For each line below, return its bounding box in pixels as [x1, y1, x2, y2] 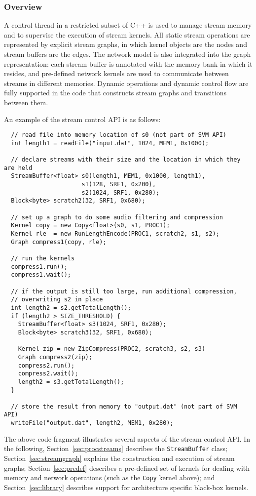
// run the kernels [11, 255, 75, 262]
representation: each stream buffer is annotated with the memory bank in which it [4, 58, 253, 69]
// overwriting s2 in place [11, 296, 103, 303]
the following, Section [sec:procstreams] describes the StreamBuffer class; [4, 443, 227, 454]
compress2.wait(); [18, 370, 78, 377]
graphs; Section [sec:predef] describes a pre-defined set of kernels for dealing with [4, 462, 250, 473]
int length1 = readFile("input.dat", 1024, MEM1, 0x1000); [11, 139, 209, 147]
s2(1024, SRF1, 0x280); [81, 189, 159, 196]
